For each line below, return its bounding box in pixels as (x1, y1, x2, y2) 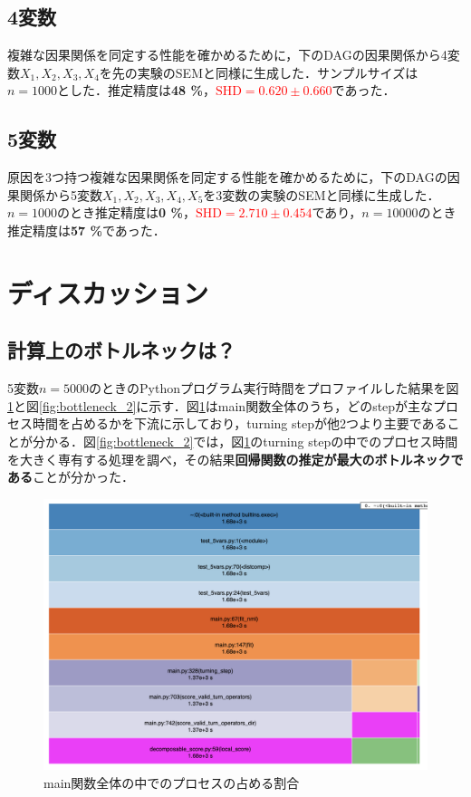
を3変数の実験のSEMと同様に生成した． (203, 185, 440, 204)
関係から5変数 (19, 185, 102, 204)
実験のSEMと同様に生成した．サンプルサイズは (137, 62, 418, 82)
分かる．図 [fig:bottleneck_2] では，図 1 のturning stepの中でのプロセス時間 (32, 431, 458, 450)
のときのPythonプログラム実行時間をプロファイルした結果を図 (89, 379, 459, 398)
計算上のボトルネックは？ (7, 336, 235, 364)
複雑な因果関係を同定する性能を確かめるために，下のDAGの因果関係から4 (7, 45, 447, 64)
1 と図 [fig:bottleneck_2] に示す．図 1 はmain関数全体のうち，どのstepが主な (7, 396, 434, 415)
